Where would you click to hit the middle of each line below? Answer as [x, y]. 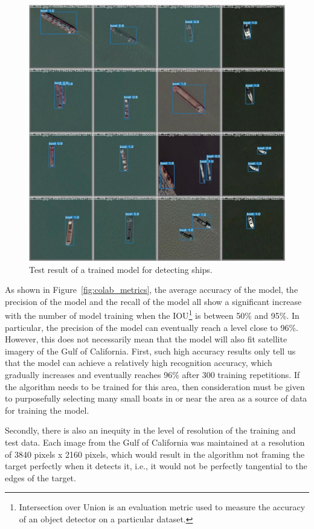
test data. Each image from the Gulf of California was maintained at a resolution [155, 442]
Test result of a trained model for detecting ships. [121, 269]
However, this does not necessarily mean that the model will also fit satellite [146, 339]
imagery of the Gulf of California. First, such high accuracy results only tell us [150, 351]
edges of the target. [40, 477]
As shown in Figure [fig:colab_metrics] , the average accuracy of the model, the [152, 290]
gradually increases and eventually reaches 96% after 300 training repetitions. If [152, 374]
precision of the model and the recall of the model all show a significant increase [153, 301]
